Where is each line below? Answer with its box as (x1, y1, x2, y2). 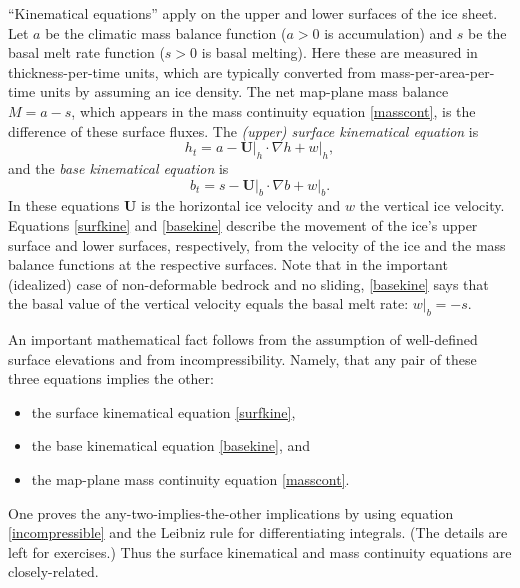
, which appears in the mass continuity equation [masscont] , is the (71, 100, 476, 121)
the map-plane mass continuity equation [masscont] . (31, 469, 350, 490)
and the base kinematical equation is (8, 157, 229, 178)
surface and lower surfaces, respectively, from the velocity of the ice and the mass (8, 234, 506, 255)
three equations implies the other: (8, 368, 214, 389)
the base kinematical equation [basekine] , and (31, 435, 311, 456)
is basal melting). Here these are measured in (201, 42, 478, 63)
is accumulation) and (324, 22, 453, 43)
